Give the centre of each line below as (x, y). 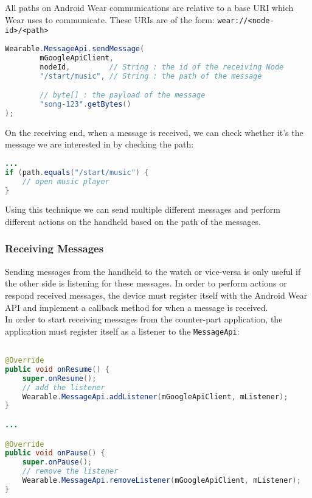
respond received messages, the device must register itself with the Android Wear (156, 295)
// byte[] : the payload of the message (123, 95)
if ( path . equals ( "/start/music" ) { (77, 172)
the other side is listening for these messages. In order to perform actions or (146, 283)
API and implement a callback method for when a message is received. (137, 307)
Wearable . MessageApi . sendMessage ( (75, 48)
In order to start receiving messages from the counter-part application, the (144, 319)
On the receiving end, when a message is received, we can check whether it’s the (154, 132)
